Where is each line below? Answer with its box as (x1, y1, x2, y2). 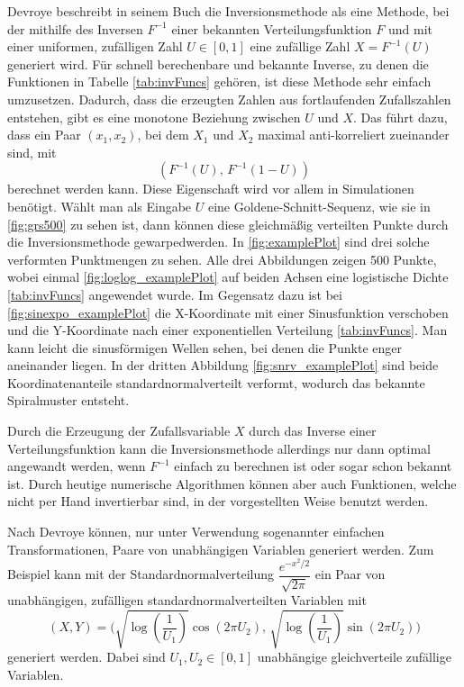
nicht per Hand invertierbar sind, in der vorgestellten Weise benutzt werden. (7, 492, 429, 511)
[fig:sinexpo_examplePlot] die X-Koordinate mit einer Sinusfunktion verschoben (7, 303, 449, 321)
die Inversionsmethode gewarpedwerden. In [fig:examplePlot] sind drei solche (7, 232, 430, 251)
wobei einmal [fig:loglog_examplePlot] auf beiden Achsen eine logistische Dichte (7, 267, 449, 286)
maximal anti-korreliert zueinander (258, 125, 450, 144)
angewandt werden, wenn (7, 456, 146, 475)
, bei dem (137, 125, 189, 144)
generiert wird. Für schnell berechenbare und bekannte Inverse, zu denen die (7, 54, 429, 73)
